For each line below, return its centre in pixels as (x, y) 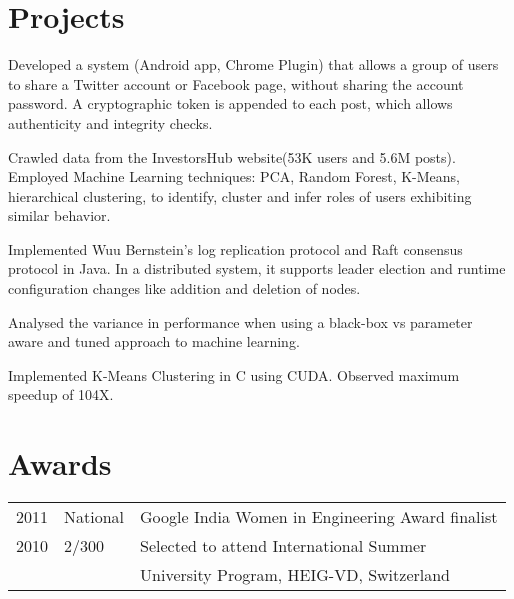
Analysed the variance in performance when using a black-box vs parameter (240, 321)
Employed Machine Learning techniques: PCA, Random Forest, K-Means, (234, 176)
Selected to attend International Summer (283, 546)
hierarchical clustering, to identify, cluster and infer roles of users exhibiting (240, 195)
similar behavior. (59, 215)
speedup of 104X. (61, 394)
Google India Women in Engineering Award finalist (319, 517)
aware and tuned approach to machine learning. (154, 341)
